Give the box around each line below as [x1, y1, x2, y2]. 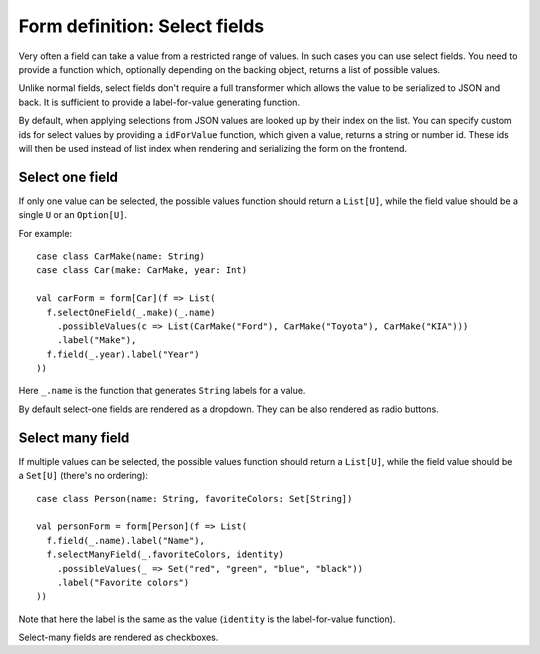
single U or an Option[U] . [18, 209, 128, 221]
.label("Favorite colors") [56, 576, 190, 588]
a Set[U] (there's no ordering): [18, 470, 149, 482]
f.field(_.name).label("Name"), [46, 535, 205, 546]
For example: [18, 227, 73, 239]
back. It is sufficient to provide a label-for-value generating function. [18, 96, 300, 108]
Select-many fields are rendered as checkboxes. [18, 631, 219, 644]
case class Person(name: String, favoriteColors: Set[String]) [36, 493, 353, 504]
